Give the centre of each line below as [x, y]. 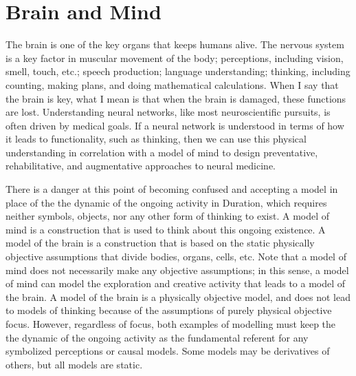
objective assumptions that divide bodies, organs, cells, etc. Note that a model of [176, 257]
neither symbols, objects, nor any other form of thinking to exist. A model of [168, 216]
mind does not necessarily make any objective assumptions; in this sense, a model [177, 270]
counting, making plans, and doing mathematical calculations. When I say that [172, 84]
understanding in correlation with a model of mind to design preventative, [162, 152]
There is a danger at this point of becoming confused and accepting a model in [172, 189]
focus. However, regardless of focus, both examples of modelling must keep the [171, 324]
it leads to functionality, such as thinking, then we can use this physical [156, 139]
